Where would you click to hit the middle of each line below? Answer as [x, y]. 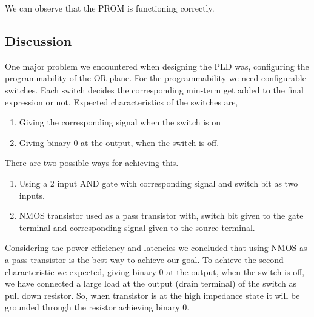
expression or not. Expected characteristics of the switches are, [122, 102]
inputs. [32, 195]
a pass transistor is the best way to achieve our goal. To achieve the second [144, 259]
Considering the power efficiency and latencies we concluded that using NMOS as [156, 248]
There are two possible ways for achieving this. [92, 163]
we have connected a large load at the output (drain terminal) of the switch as [151, 283]
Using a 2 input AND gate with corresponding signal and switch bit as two [159, 183]
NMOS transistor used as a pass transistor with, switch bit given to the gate [161, 215]
